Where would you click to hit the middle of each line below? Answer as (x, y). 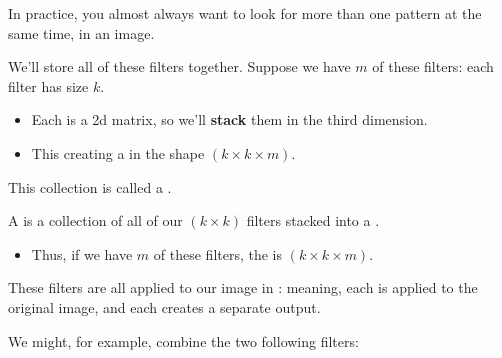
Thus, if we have (82, 253)
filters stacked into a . (313, 220)
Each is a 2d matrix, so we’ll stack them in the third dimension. (229, 119)
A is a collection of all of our (95, 220)
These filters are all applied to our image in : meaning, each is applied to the (243, 287)
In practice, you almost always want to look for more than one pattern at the (245, 13)
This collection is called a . (90, 186)
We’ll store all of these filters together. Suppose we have (179, 66)
